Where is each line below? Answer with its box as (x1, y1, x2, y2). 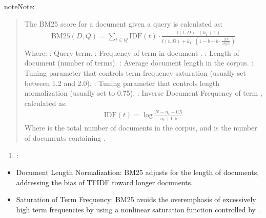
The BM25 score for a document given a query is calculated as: (24, 18, 223, 29)
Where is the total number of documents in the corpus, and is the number (24, 122, 257, 133)
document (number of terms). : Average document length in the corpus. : (24, 57, 254, 68)
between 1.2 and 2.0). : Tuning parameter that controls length (24, 77, 219, 88)
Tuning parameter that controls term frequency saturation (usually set (24, 68, 247, 78)
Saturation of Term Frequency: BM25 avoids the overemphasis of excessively (16, 194, 256, 205)
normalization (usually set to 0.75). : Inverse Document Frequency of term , (24, 88, 262, 98)
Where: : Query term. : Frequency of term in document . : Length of (24, 47, 239, 58)
